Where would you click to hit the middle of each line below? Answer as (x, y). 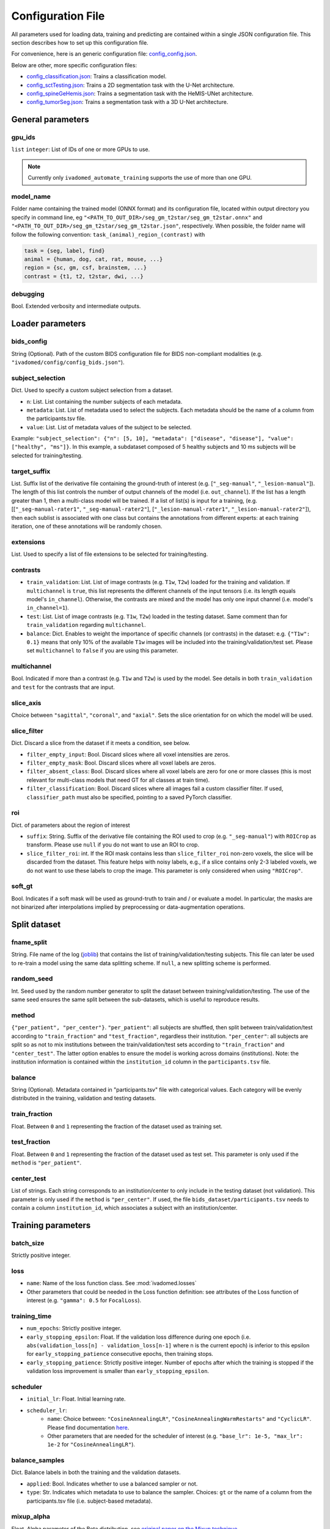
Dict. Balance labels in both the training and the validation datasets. (96, 1472)
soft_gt (22, 886)
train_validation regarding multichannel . (86, 625)
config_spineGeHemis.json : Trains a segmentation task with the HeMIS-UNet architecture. (140, 93)
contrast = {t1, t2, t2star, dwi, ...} (84, 276)
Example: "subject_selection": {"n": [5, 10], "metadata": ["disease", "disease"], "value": (152, 439)
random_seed (32, 979)
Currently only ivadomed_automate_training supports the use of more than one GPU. (140, 178)
